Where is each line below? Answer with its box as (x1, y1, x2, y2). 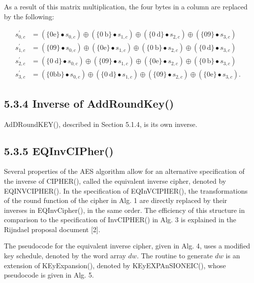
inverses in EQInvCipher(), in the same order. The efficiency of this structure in (4, 204, 245, 215)
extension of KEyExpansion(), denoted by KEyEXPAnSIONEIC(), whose (4, 260, 226, 270)
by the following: (4, 11, 54, 21)
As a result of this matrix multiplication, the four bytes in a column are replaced (4, 1, 248, 11)
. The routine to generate (136, 250, 213, 261)
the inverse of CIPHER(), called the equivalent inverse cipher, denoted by (4, 175, 226, 186)
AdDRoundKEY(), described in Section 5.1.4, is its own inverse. (4, 119, 197, 129)
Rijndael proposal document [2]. (4, 224, 100, 234)
